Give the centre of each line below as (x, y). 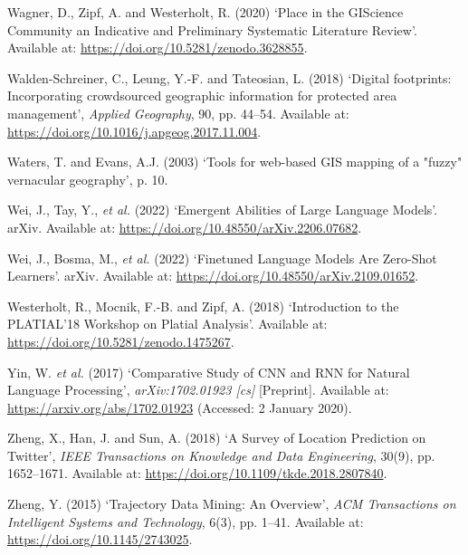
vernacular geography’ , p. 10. (88, 179)
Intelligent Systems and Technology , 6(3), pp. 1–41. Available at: (186, 521)
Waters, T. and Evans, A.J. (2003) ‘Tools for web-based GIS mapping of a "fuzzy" (235, 162)
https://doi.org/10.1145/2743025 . (100, 539)
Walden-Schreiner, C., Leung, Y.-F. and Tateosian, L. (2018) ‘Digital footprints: (229, 77)
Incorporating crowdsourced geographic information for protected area (202, 96)
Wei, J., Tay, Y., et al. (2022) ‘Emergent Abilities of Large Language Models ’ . (223, 210)
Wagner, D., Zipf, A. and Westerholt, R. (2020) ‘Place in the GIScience (205, 12)
